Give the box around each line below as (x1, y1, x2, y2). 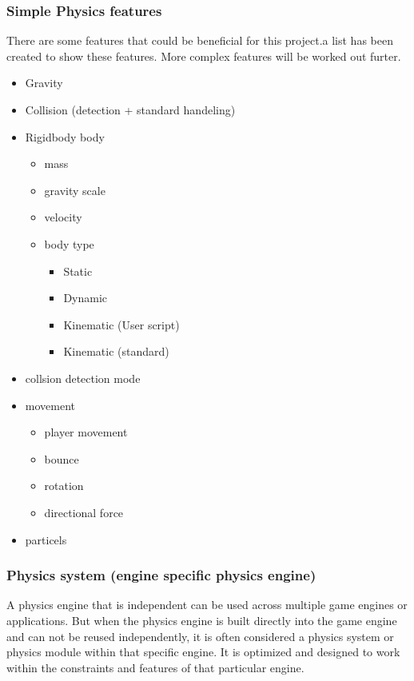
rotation (44, 477, 84, 494)
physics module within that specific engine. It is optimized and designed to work (6, 643, 400, 660)
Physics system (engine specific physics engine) (6, 565, 316, 585)
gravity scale (44, 181, 105, 198)
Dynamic (63, 289, 108, 306)
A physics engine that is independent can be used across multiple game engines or (6, 596, 408, 613)
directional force (44, 504, 124, 520)
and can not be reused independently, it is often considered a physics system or (6, 627, 394, 644)
